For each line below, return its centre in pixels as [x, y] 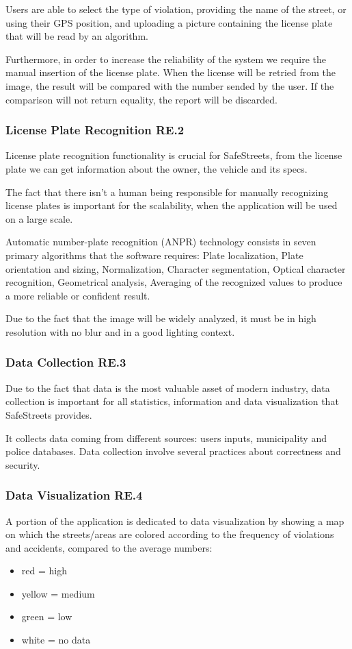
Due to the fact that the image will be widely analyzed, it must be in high [161, 318]
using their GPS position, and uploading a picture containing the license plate [169, 22]
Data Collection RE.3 [66, 362]
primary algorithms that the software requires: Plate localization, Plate [154, 255]
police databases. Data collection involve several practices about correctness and [173, 451]
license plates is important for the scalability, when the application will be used [172, 205]
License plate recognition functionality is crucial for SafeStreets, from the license [174, 155]
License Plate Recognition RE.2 [95, 130]
